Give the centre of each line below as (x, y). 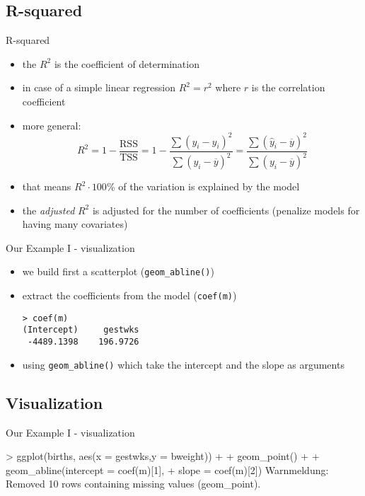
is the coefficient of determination (127, 63)
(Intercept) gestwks (81, 330)
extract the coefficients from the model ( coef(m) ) (129, 295)
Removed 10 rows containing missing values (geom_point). (133, 484)
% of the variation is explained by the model (203, 186)
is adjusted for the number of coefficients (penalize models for (226, 210)
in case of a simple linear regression (99, 87)
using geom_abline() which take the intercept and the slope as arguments (183, 364)
